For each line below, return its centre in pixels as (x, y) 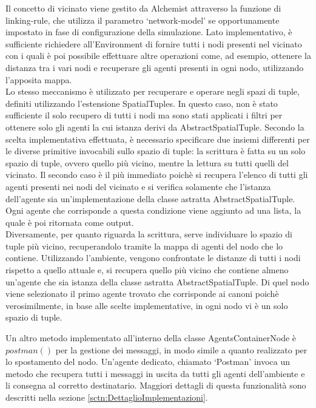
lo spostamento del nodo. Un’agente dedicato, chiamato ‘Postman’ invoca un (148, 362)
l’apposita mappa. (39, 79)
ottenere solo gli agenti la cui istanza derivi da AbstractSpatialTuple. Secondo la (155, 127)
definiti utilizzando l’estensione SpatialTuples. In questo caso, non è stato (142, 103)
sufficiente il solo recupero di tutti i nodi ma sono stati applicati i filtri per (144, 115)
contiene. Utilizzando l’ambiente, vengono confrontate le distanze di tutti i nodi (153, 258)
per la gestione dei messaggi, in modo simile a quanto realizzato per (181, 349)
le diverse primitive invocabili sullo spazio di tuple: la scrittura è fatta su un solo (156, 151)
